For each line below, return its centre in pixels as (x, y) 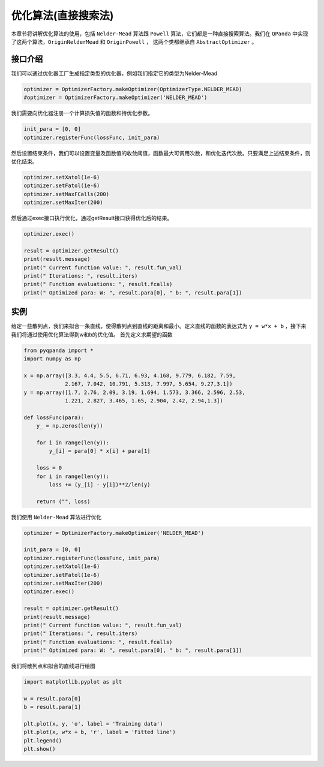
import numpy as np (52, 359)
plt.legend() (43, 740)
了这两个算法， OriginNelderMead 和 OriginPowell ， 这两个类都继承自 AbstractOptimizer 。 (134, 41)
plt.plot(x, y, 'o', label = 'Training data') (93, 724)
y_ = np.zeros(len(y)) (70, 426)
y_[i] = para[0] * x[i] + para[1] (100, 451)
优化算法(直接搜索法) (62, 16)
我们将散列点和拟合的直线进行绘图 (53, 666)
